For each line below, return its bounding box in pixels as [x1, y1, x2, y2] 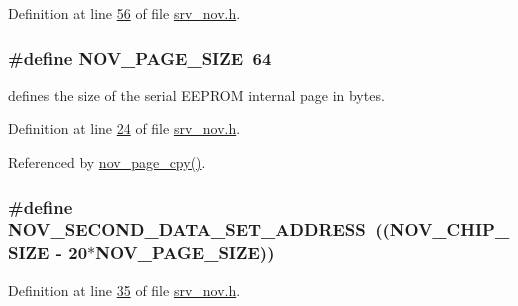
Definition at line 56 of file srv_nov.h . [8, 3, 241, 23]
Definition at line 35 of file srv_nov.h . [8, 279, 241, 300]
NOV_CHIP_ [389, 217, 510, 242]
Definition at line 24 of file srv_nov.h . [8, 118, 241, 139]
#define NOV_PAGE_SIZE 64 [8, 45, 272, 70]
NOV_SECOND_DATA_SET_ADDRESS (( [8, 217, 390, 242]
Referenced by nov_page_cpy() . [8, 152, 206, 172]
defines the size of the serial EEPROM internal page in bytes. [8, 84, 385, 105]
